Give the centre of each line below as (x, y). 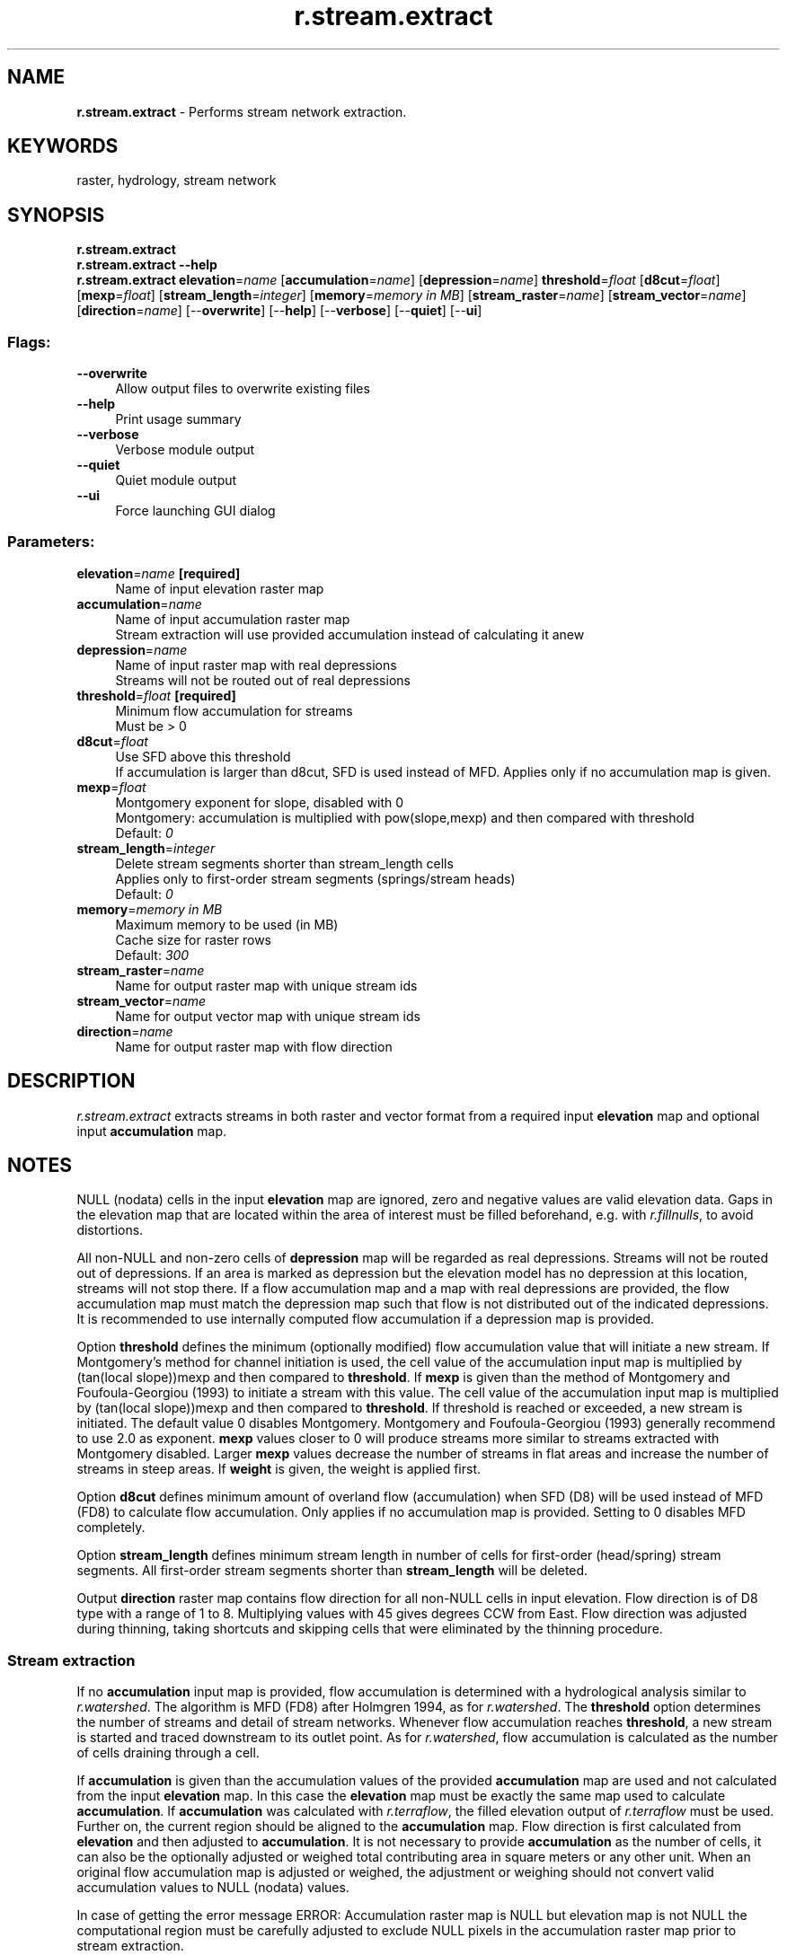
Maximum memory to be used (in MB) (227, 924)
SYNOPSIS (56, 215)
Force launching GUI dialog (195, 511)
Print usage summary (178, 419)
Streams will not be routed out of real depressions (263, 680)
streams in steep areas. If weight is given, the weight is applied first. (279, 1469)
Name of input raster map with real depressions (256, 665)
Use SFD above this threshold (203, 756)
